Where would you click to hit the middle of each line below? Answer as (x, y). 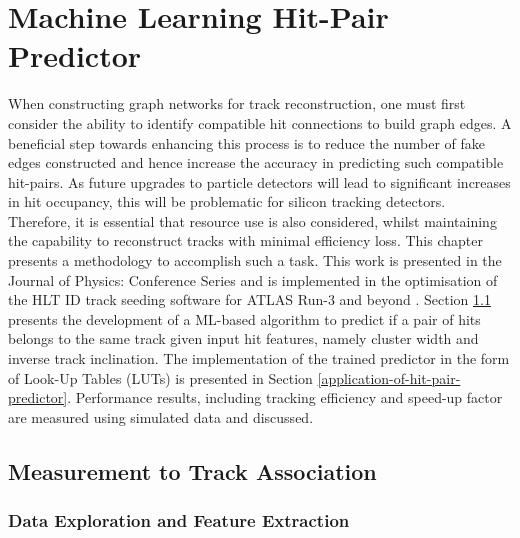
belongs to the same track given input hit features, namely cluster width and (243, 338)
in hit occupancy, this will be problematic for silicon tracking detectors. (227, 201)
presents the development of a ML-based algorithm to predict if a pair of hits (244, 318)
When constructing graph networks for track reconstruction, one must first (237, 103)
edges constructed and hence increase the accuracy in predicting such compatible (256, 162)
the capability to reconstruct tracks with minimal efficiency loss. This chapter (245, 240)
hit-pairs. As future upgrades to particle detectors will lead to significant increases (259, 181)
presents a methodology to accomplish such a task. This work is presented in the (255, 260)
